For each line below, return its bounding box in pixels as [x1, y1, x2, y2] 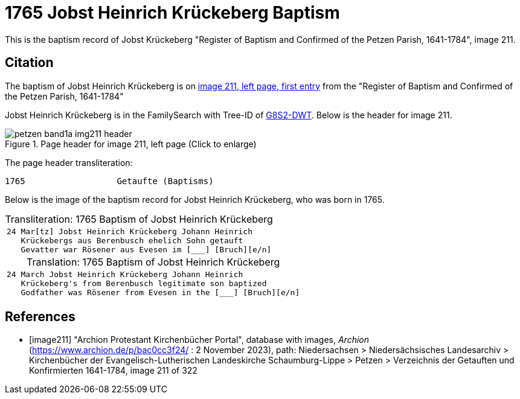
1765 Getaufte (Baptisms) [5, 176, 214, 186]
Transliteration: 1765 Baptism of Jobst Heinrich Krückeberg [5, 212, 273, 225]
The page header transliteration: [5, 157, 133, 168]
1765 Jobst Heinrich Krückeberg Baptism [5, 2, 340, 23]
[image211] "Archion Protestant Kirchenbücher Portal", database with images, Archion [29, 334, 369, 345]
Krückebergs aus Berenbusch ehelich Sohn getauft [21, 235, 243, 245]
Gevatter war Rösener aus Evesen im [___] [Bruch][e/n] [21, 244, 272, 254]
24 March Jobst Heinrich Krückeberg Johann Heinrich [7, 269, 243, 279]
